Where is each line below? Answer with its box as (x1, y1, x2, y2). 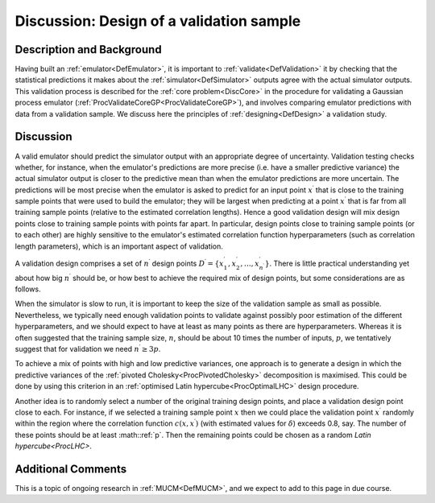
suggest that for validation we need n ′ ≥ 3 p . (14, 343, 161, 353)
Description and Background (14, 43, 162, 56)
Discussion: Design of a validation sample (14, 12, 301, 30)
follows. (14, 284, 41, 294)
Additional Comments (14, 462, 127, 476)
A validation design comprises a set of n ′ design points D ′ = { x (14, 258, 225, 268)
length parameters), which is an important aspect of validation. (14, 241, 223, 251)
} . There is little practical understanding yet (264, 258, 410, 268)
